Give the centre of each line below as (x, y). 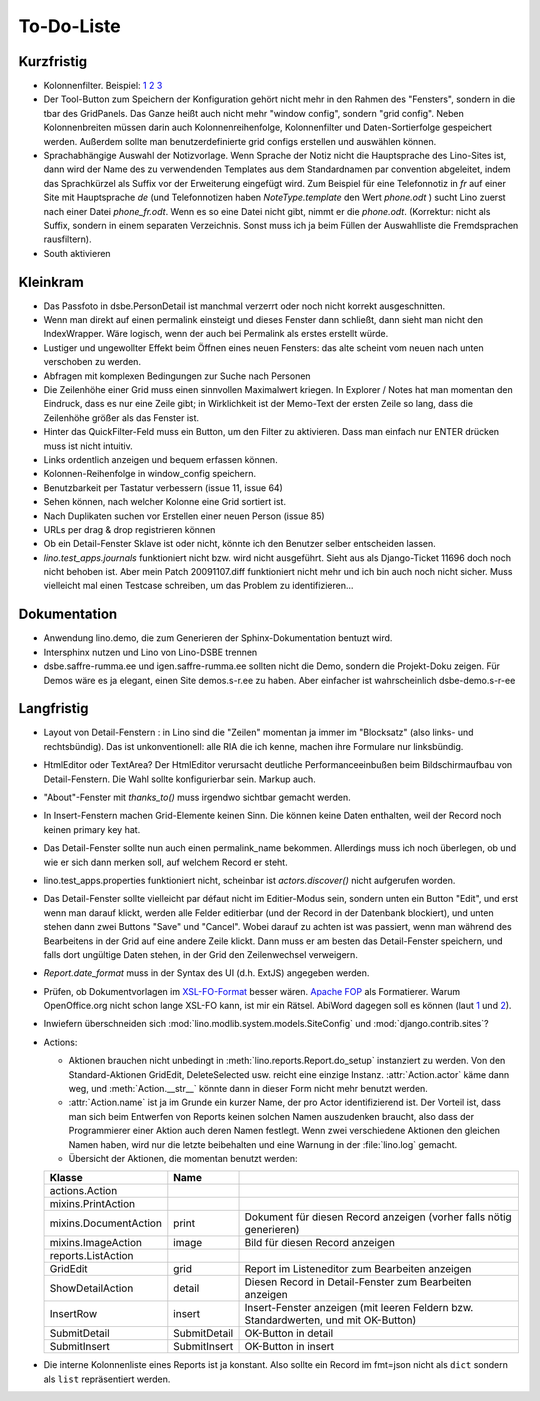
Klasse (66, 1178)
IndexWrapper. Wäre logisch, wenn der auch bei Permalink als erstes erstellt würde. (216, 334)
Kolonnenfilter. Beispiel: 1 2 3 (103, 86)
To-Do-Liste (70, 26)
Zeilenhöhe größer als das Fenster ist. (121, 417)
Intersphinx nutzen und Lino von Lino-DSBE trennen (150, 652)
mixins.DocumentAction (105, 1223)
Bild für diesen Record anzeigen (319, 1243)
